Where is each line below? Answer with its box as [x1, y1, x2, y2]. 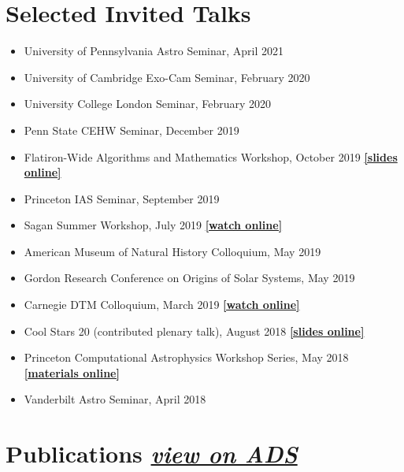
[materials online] [24, 364, 120, 381]
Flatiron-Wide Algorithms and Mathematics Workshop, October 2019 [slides [24, 148, 398, 165]
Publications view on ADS [6, 437, 298, 470]
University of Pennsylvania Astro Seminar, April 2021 [24, 43, 284, 59]
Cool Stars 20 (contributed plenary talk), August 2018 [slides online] [24, 322, 365, 339]
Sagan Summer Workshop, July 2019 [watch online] [24, 217, 283, 233]
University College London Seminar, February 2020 [24, 95, 272, 112]
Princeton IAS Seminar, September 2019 [24, 190, 220, 206]
